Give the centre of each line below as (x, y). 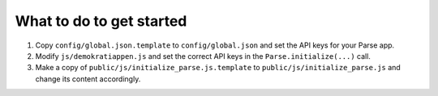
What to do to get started (101, 21)
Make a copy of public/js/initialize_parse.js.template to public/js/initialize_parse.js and (218, 68)
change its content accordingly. (88, 79)
